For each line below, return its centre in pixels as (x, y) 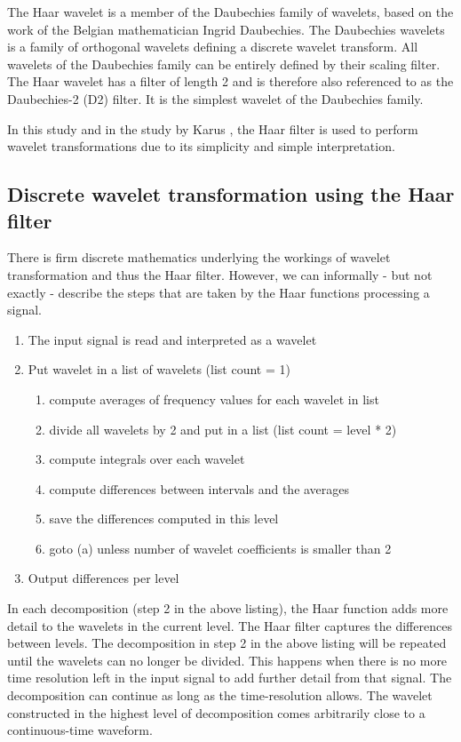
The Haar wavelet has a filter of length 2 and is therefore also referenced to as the (230, 81)
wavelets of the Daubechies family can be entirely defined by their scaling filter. (224, 64)
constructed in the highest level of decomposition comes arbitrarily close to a (216, 712)
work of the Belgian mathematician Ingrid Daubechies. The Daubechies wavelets (226, 29)
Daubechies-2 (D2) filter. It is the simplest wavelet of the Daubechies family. (215, 98)
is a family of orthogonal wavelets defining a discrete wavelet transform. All (213, 47)
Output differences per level (103, 578)
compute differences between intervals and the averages (199, 488)
